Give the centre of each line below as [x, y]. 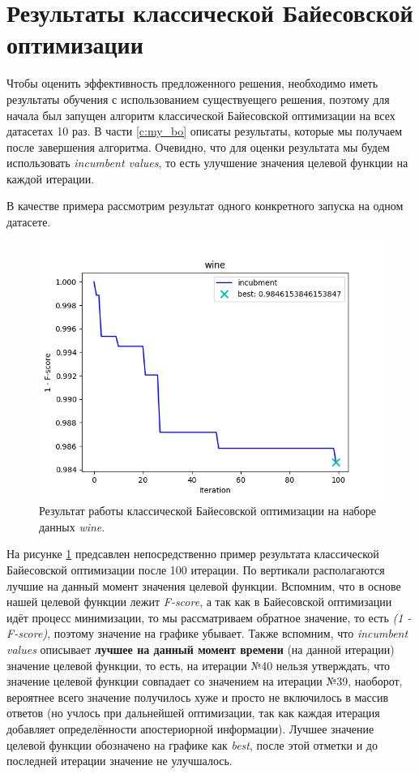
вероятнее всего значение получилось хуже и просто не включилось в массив [198, 697]
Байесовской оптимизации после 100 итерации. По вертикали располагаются [196, 570]
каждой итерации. [51, 178]
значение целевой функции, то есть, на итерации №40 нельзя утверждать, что [199, 665]
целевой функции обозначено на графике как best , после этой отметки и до [192, 744]
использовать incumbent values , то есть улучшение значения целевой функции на [207, 163]
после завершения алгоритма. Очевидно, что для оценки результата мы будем [198, 146]
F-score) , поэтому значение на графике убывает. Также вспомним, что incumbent [207, 633]
